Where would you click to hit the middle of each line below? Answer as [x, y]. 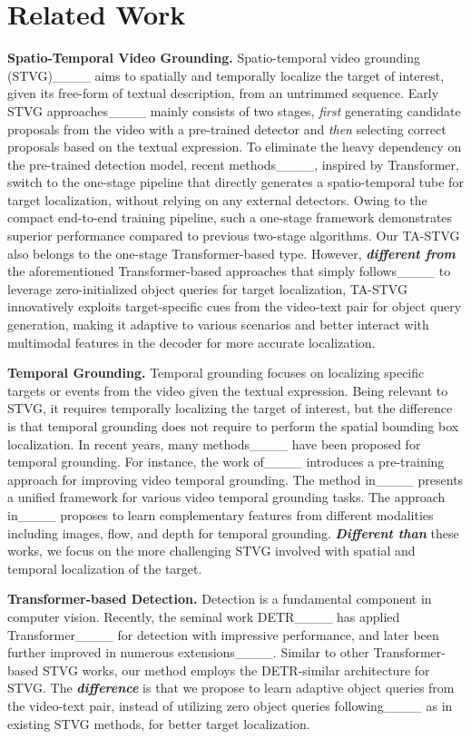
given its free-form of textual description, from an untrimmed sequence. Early [223, 93]
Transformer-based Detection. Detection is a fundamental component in [220, 599]
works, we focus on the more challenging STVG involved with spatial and [211, 551]
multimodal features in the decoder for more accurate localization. [191, 342]
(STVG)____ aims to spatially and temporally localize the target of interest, [226, 75]
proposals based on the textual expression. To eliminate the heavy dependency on [235, 147]
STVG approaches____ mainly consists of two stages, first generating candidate [234, 110]
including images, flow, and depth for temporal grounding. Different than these [233, 532]
